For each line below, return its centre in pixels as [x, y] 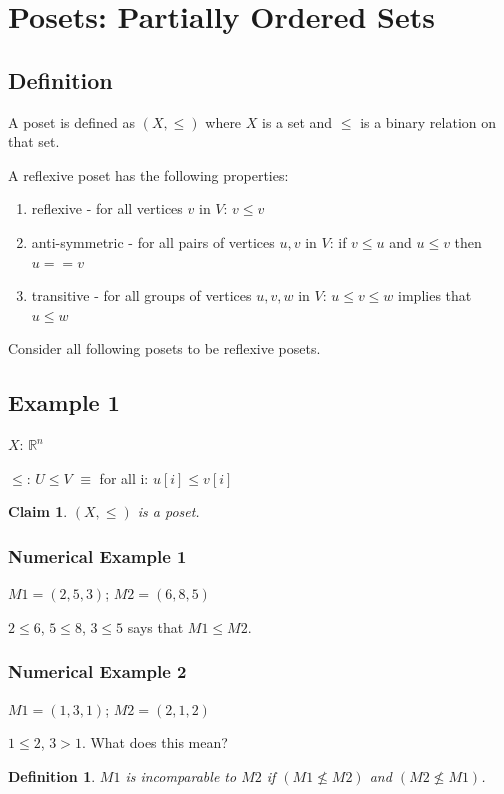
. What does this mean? [154, 742]
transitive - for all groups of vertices [141, 295]
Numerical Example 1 [97, 555]
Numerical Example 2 [97, 671]
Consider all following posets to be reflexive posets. [164, 348]
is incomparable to [181, 775]
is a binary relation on [428, 121]
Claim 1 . [38, 511]
